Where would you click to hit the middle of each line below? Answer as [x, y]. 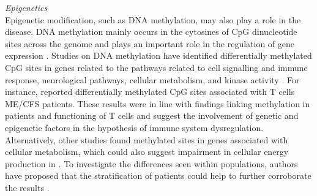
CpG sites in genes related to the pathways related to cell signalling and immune [156, 67]
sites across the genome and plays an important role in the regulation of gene [150, 43]
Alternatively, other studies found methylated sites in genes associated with [147, 139]
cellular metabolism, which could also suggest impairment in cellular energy [147, 152]
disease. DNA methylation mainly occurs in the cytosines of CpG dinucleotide [151, 32]
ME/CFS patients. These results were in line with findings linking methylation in [158, 103]
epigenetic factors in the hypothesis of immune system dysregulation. [134, 127]
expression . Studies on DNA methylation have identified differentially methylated [158, 55]
